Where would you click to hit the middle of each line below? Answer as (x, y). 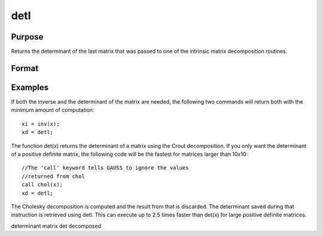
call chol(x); (42, 185)
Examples (30, 87)
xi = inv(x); (41, 124)
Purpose (27, 37)
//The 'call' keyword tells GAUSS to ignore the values (105, 168)
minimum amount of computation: (53, 110)
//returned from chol (53, 176)
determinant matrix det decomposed (56, 226)
